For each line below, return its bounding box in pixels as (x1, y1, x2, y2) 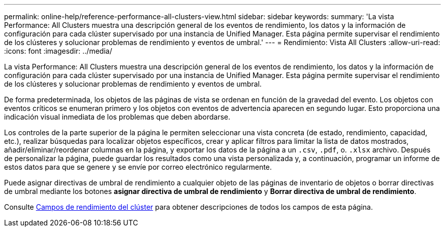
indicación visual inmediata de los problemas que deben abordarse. (4, 112, 231, 121)
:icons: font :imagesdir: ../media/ (4, 47, 112, 55)
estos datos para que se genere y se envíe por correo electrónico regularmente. (4, 163, 272, 171)
